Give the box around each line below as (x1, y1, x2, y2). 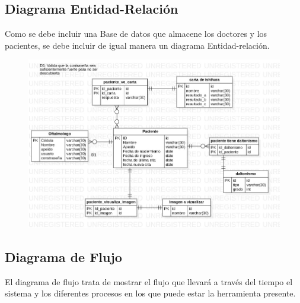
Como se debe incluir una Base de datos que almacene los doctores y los (5, 27, 267, 40)
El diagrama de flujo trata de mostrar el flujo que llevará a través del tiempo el (5, 275, 293, 288)
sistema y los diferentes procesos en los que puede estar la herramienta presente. (5, 287, 296, 299)
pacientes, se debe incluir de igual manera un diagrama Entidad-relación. (5, 39, 270, 51)
